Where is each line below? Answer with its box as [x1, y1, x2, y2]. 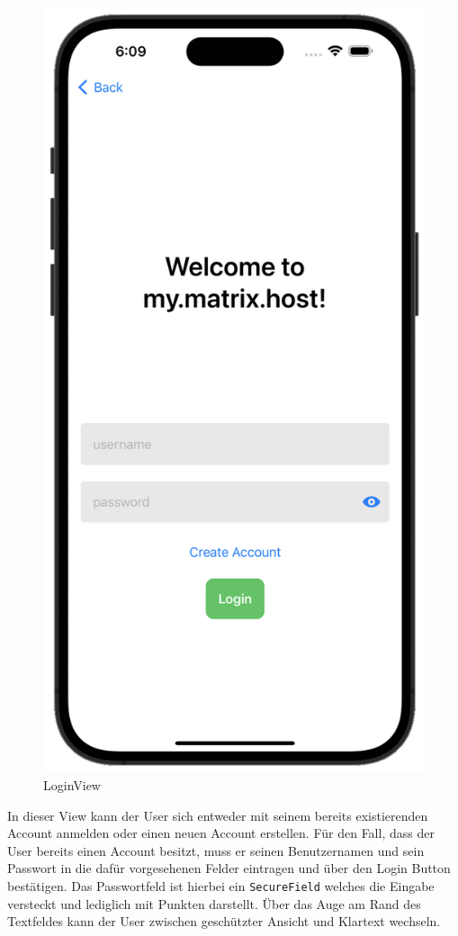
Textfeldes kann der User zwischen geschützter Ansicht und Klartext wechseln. [7, 912, 441, 931]
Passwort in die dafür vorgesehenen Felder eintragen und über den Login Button [7, 859, 451, 877]
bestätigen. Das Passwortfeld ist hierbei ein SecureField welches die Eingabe [7, 877, 435, 895]
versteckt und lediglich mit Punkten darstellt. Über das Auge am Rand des [7, 894, 421, 913]
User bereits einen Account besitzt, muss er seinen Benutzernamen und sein [7, 841, 425, 859]
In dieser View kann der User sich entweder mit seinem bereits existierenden [7, 805, 428, 824]
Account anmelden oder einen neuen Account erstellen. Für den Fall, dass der [7, 823, 435, 842]
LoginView [43, 776, 101, 795]
